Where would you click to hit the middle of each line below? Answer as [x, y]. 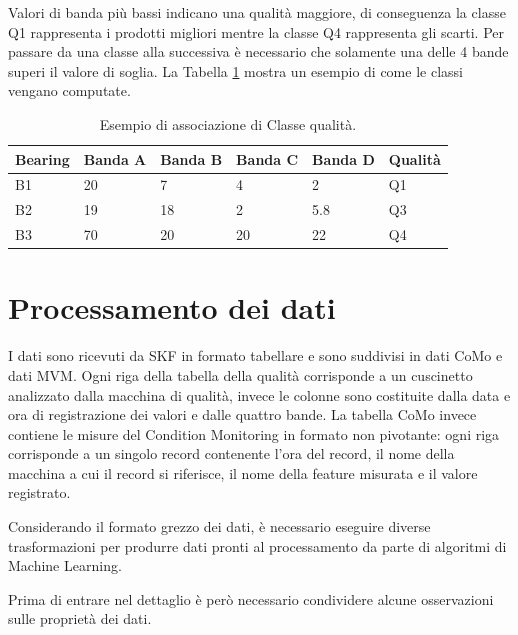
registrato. [39, 492]
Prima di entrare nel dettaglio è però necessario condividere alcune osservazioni [251, 598]
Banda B [191, 158]
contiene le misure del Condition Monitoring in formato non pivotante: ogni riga [254, 433]
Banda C [267, 158]
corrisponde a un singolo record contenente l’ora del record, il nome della [231, 453]
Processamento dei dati [172, 307]
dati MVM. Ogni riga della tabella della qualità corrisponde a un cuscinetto [240, 374]
